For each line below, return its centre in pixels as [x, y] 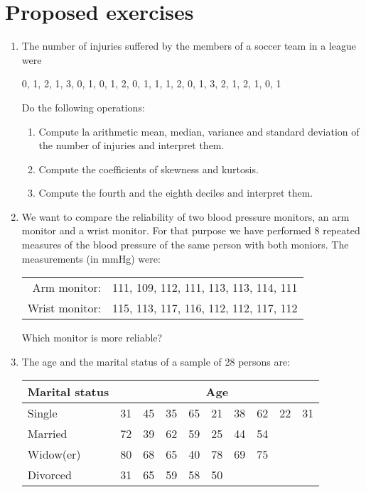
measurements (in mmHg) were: [91, 258]
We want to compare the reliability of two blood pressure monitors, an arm [185, 216]
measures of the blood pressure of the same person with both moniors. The [185, 245]
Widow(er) [54, 454]
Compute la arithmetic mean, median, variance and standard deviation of [199, 131]
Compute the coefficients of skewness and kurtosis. [149, 169]
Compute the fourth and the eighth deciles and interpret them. [176, 193]
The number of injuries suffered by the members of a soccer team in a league [189, 46]
